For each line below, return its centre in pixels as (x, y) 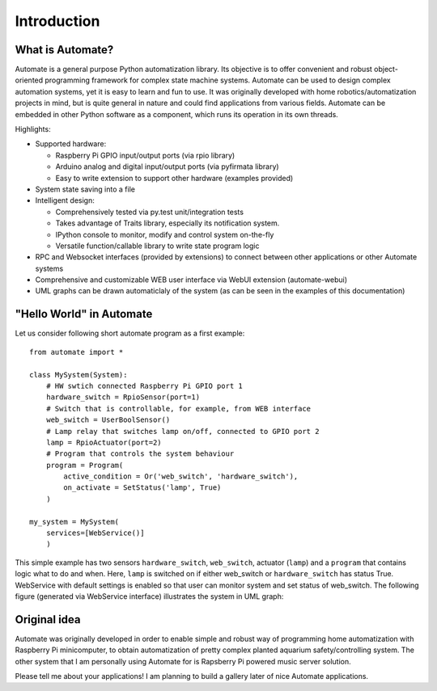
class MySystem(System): (78, 375)
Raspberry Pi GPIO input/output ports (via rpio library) (145, 155)
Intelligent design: (65, 200)
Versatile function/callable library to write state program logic (157, 246)
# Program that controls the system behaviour (140, 454)
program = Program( (85, 465)
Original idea (48, 619)
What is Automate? (64, 50)
